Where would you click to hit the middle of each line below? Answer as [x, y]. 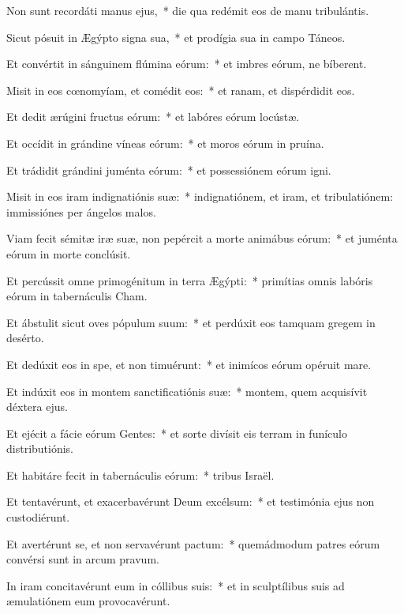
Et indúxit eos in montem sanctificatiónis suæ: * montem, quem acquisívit [187, 391]
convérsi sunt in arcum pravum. [83, 559]
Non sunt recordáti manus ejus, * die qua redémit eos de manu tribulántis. [188, 10]
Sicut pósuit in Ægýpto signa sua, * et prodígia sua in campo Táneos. [176, 37]
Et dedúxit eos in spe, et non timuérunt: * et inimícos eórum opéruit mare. [189, 364]
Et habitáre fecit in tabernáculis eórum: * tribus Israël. [140, 475]
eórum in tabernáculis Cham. [77, 296]
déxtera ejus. [37, 407]
